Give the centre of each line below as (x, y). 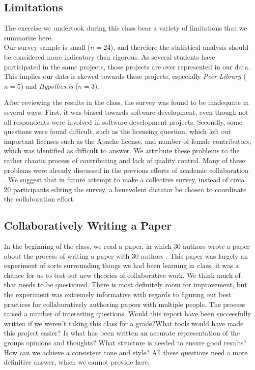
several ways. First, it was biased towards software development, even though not (126, 112)
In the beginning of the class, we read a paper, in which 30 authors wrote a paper (127, 246)
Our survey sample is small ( (47, 47)
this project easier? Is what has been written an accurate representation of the (122, 333)
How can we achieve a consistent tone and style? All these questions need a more (126, 352)
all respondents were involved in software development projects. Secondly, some (123, 121)
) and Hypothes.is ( (49, 85)
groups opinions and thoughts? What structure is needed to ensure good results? (125, 343)
